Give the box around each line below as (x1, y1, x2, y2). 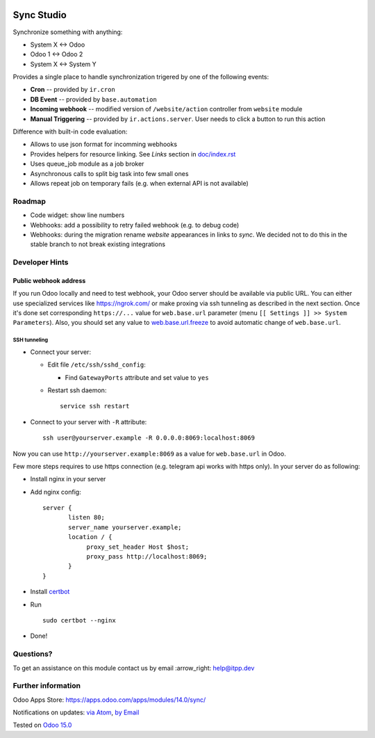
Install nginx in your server (30, 475, 106, 483)
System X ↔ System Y (30, 60, 97, 68)
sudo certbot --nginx (42, 616, 116, 624)
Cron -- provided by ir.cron (30, 86, 116, 94)
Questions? (12, 649, 53, 659)
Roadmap (12, 196, 47, 206)
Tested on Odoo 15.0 (12, 721, 72, 730)
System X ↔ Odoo (30, 40, 85, 49)
